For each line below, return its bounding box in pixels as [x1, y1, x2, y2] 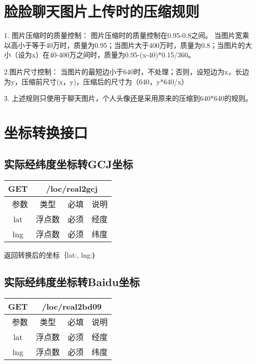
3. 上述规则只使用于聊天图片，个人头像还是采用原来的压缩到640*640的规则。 [4, 93, 253, 103]
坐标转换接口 [4, 122, 88, 142]
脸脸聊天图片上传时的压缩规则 [4, 1, 200, 21]
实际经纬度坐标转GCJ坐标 [4, 156, 133, 172]
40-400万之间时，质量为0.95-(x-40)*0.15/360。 [49, 49, 195, 60]
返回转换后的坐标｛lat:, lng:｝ [4, 250, 97, 260]
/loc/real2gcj [46, 183, 98, 195]
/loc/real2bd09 [42, 301, 102, 313]
